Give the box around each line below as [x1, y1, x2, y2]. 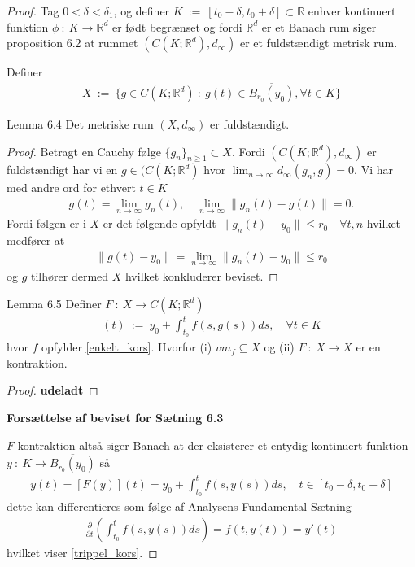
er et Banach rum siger [261, 18, 377, 35]
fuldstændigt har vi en [7, 161, 118, 178]
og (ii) [264, 338, 295, 355]
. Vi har [354, 161, 393, 178]
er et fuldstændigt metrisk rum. [239, 34, 398, 51]
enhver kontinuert [308, 2, 396, 19]
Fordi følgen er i [7, 215, 86, 232]
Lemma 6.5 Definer [7, 294, 102, 312]
